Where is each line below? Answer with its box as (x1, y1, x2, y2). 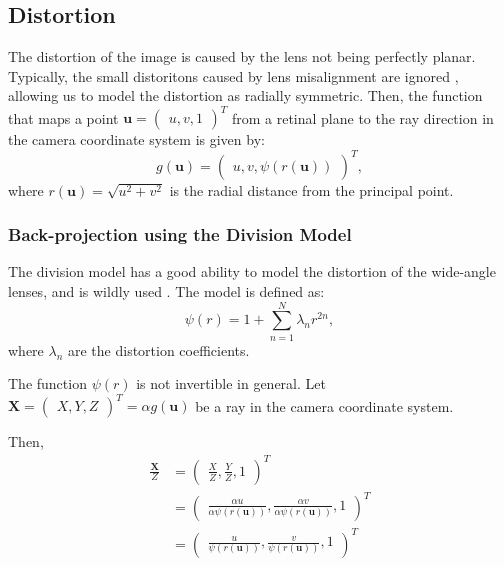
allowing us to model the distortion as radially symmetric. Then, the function (8, 85, 483, 106)
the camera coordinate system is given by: (8, 129, 265, 150)
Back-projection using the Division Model (8, 222, 352, 247)
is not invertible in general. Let (136, 373, 326, 394)
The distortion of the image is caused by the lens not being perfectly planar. (8, 46, 476, 67)
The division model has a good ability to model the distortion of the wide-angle (8, 261, 496, 282)
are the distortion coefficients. (67, 339, 250, 360)
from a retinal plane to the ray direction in (231, 107, 494, 128)
